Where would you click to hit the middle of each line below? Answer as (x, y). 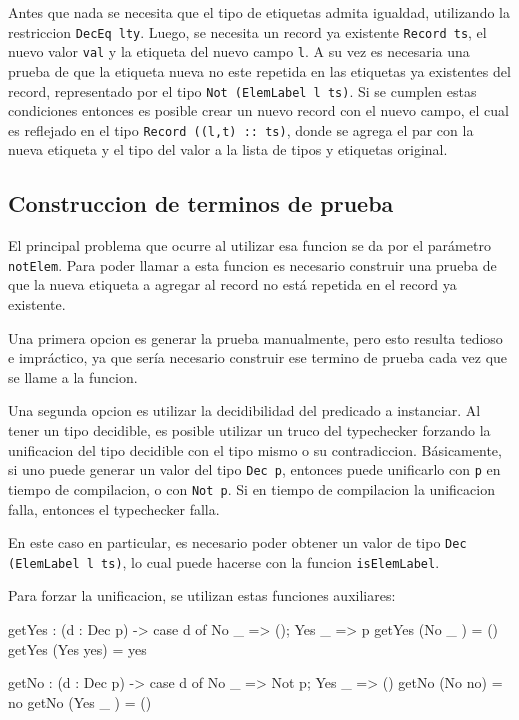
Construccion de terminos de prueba (201, 203)
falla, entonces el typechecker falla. (114, 508)
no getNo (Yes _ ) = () (80, 701)
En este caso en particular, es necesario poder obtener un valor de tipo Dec (237, 542)
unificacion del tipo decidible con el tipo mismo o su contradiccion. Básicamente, (255, 449)
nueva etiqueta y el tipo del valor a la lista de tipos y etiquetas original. (228, 149)
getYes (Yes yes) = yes (77, 648)
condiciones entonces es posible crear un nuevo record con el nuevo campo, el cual (258, 110)
